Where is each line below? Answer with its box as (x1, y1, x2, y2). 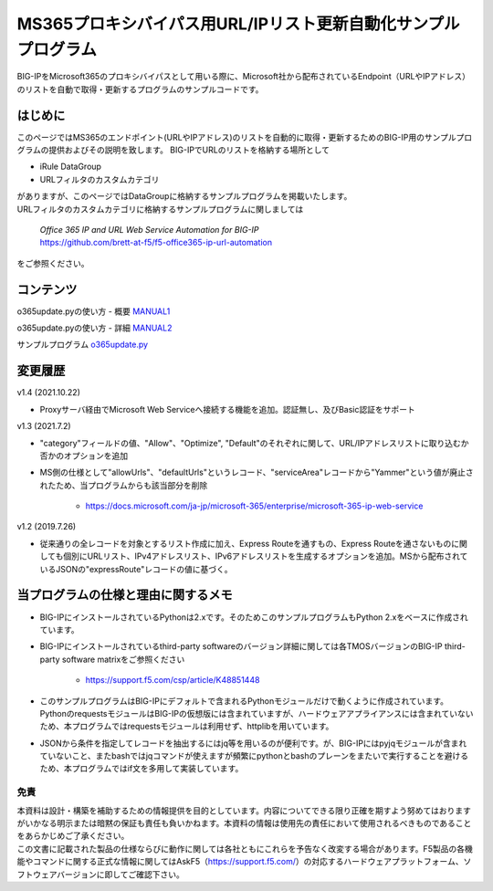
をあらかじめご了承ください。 (16, 831, 130, 842)
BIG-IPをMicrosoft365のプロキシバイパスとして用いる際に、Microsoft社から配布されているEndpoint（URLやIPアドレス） (16, 71, 470, 82)
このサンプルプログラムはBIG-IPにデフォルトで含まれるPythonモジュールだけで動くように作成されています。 (39, 695, 449, 707)
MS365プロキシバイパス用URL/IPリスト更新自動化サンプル (16, 14, 460, 34)
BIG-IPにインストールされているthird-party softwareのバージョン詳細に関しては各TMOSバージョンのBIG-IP (39, 641, 443, 652)
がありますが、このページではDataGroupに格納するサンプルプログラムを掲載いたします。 (16, 191, 352, 202)
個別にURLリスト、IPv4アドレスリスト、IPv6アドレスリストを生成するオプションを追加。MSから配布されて (62, 550, 468, 561)
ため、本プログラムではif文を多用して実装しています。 (39, 763, 244, 774)
